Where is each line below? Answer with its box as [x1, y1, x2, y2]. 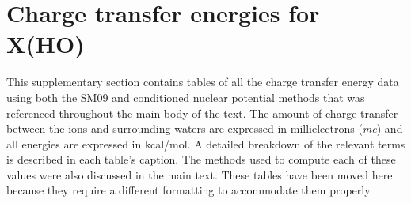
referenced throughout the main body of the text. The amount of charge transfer [6, 104, 398, 121]
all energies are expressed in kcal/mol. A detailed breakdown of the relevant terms [6, 135, 405, 152]
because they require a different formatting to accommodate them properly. [6, 182, 373, 198]
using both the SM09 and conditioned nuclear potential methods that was [6, 88, 365, 105]
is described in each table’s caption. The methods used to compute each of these [6, 151, 396, 167]
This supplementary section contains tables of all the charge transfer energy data [6, 73, 399, 90]
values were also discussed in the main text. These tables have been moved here [6, 166, 393, 182]
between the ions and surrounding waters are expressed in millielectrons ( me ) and [6, 120, 403, 137]
